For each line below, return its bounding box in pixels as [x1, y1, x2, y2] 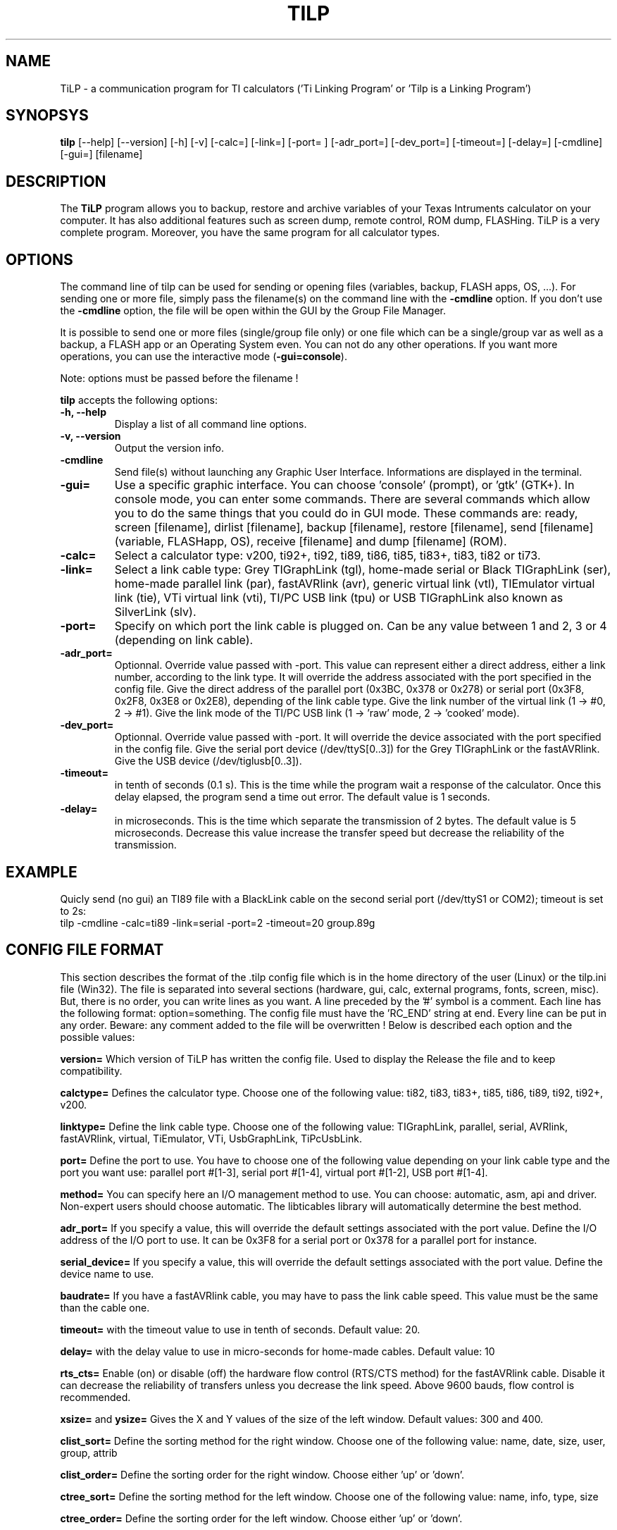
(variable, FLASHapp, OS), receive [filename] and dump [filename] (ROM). [114, 534, 507, 549]
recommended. [60, 1390, 131, 1403]
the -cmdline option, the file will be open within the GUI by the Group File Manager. [60, 304, 447, 317]
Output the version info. [114, 442, 224, 455]
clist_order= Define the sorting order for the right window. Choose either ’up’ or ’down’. [60, 1468, 465, 1481]
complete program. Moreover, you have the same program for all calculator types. [60, 226, 440, 239]
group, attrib [60, 1446, 118, 1459]
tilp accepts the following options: [60, 394, 218, 407]
